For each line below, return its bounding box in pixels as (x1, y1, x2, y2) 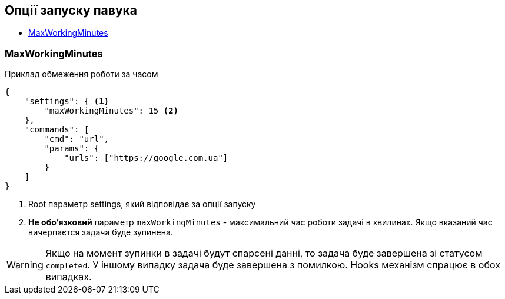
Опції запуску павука (5, 3, 137, 18)
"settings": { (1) (24, 97, 109, 107)
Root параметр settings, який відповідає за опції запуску (28, 199, 256, 210)
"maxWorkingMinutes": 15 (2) (44, 106, 179, 116)
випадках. (45, 271, 92, 283)
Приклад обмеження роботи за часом (5, 69, 158, 79)
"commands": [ (24, 125, 89, 135)
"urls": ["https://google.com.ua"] (64, 153, 228, 163)
